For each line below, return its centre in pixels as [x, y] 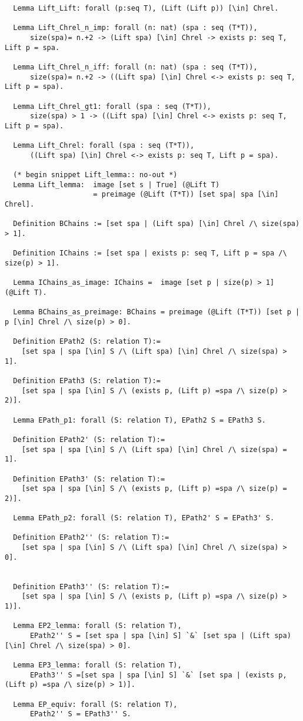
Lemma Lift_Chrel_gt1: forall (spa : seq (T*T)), [112, 106]
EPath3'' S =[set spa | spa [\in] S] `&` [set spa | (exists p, [158, 675]
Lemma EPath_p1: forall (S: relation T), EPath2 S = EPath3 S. [139, 420]
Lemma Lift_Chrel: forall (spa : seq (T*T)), [104, 146]
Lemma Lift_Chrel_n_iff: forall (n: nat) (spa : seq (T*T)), [135, 67]
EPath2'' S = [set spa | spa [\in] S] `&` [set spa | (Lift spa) [160, 636]
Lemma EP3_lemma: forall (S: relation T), [97, 665]
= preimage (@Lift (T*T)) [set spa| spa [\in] [186, 195]
